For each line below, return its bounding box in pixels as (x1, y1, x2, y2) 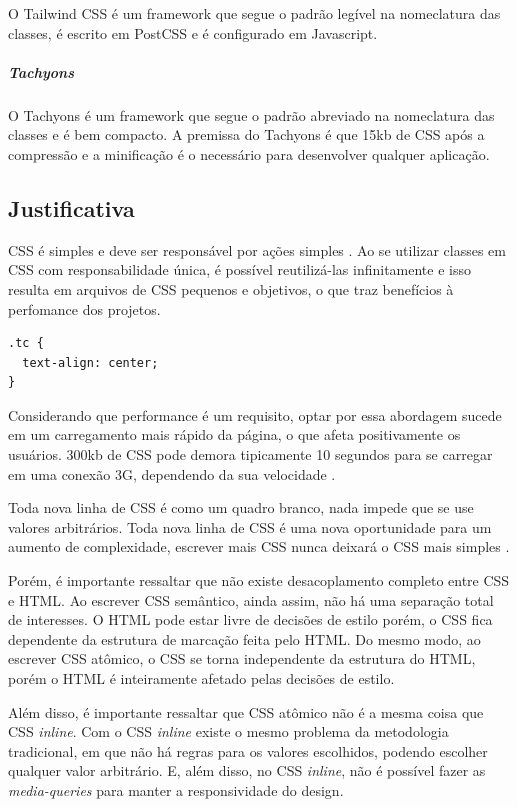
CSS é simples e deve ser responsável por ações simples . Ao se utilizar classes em (8, 239, 506, 260)
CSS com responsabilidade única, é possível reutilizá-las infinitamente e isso (8, 259, 471, 280)
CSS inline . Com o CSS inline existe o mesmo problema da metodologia (8, 721, 449, 742)
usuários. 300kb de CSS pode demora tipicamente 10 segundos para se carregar (8, 444, 493, 465)
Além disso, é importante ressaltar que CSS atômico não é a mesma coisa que (8, 701, 484, 722)
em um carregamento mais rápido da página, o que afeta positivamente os (8, 424, 461, 445)
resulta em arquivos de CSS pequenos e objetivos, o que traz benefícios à (8, 278, 454, 299)
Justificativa (8, 192, 135, 223)
